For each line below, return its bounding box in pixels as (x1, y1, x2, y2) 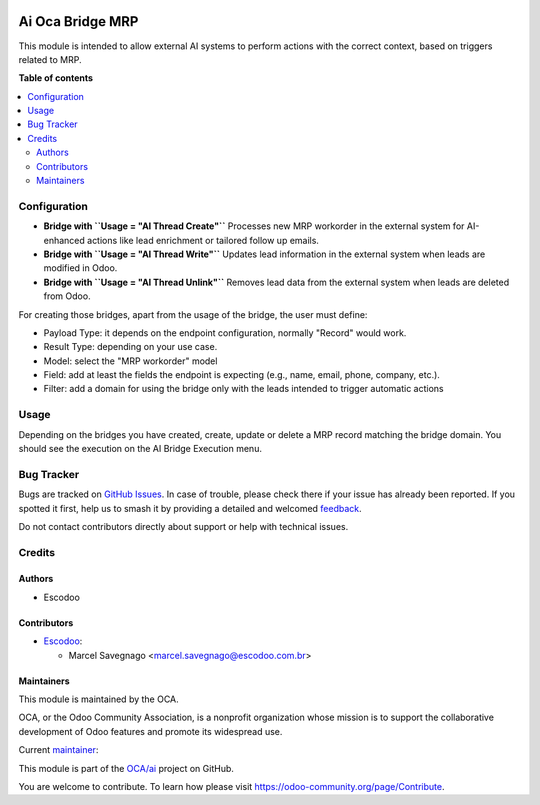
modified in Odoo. (43, 262, 118, 274)
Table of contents (18, 72, 94, 84)
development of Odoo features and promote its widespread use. (18, 725, 283, 737)
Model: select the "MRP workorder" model (43, 355, 218, 367)
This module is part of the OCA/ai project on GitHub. (18, 762, 235, 774)
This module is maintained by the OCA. (18, 693, 179, 705)
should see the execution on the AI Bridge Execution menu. (18, 443, 262, 454)
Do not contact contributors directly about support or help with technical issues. (18, 520, 349, 532)
